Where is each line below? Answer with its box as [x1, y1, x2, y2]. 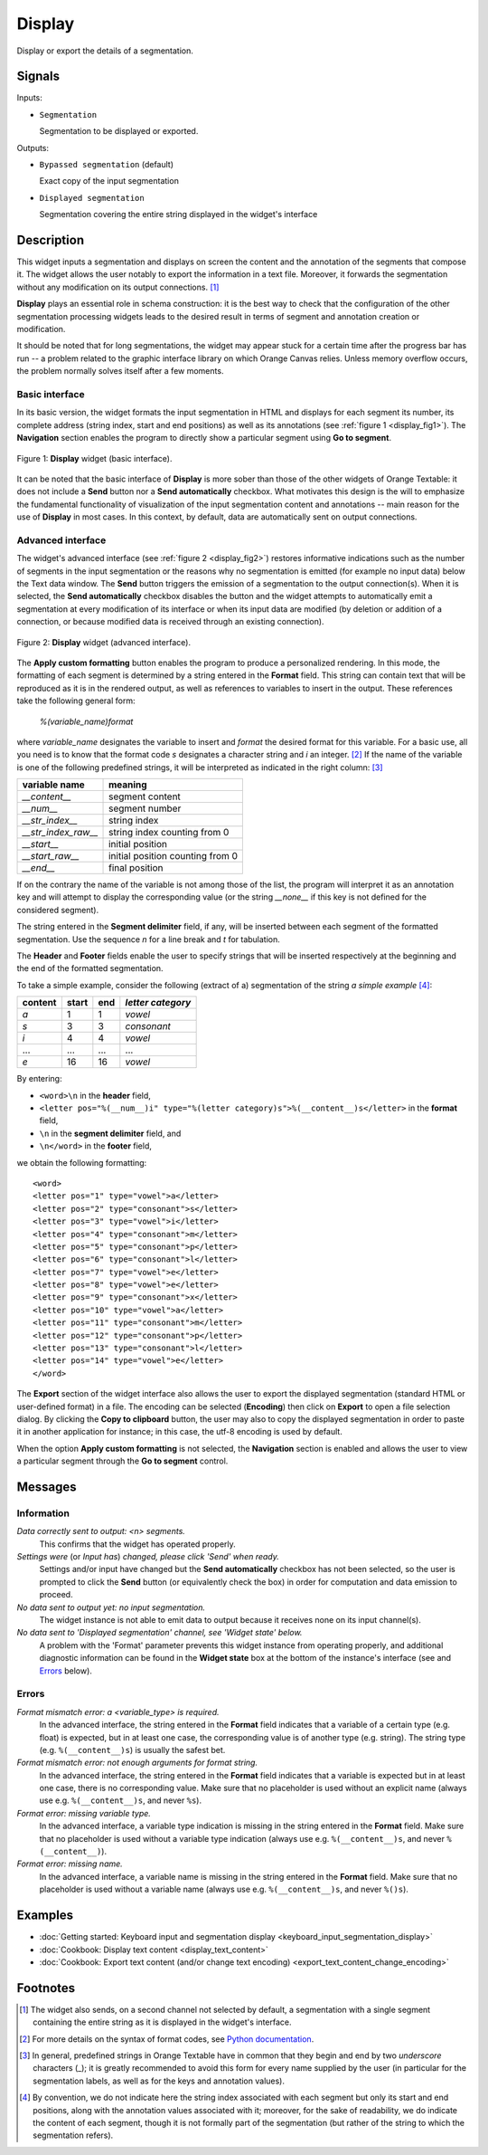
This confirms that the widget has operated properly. [39, 1539, 237, 1550]
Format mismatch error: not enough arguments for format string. [16, 1757, 258, 1769]
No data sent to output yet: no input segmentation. [16, 1602, 206, 1613]
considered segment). [16, 904, 99, 915]
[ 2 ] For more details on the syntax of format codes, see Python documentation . [19, 2033, 314, 2045]
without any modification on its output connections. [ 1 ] [16, 281, 220, 292]
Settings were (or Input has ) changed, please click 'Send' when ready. [16, 1551, 280, 1562]
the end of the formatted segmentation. [16, 963, 164, 974]
